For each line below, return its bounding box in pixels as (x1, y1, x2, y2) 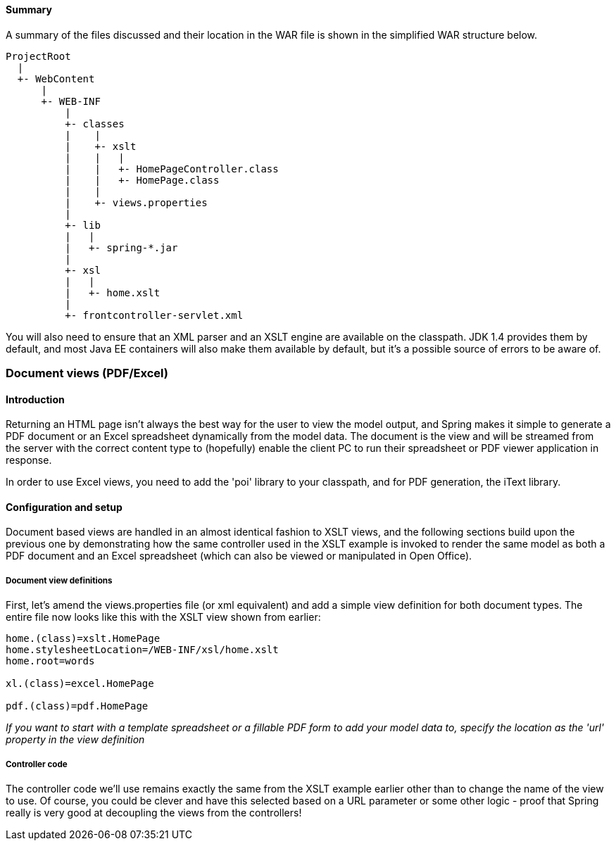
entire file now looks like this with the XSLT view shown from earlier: (6, 611, 321, 624)
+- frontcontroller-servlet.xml (65, 309, 244, 321)
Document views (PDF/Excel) (6, 365, 168, 380)
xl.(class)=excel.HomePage (6, 678, 154, 690)
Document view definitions (6, 575, 113, 586)
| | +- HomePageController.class (65, 163, 279, 175)
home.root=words (6, 655, 95, 667)
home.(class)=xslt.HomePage (6, 633, 161, 645)
